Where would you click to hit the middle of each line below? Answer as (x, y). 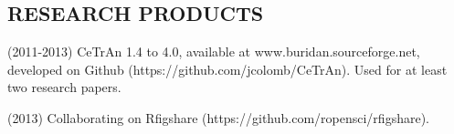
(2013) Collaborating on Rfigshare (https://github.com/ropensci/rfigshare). (218, 117)
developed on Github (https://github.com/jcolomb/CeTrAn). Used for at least (227, 69)
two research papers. (64, 87)
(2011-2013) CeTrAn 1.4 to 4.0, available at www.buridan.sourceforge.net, (214, 52)
